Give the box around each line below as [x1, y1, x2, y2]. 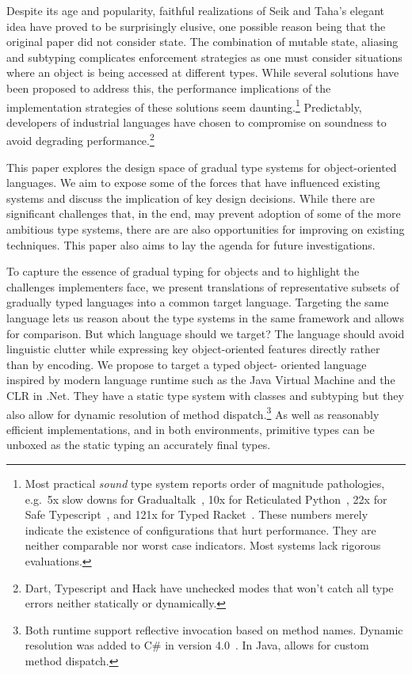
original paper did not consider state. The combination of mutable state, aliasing [6, 33, 399, 50]
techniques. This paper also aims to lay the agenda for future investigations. [6, 236, 376, 253]
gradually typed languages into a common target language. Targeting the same [6, 294, 389, 310]
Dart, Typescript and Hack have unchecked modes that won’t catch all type [25, 579, 394, 596]
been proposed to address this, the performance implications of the [6, 79, 331, 96]
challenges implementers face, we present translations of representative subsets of [6, 278, 399, 295]
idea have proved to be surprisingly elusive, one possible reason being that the [6, 17, 386, 34]
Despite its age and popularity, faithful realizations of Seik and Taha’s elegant [6, 2, 385, 18]
